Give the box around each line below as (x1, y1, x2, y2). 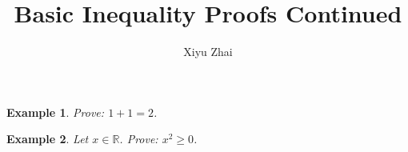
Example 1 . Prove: (6, 103, 105, 120)
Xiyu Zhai (183, 43, 233, 60)
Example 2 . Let (6, 130, 89, 147)
